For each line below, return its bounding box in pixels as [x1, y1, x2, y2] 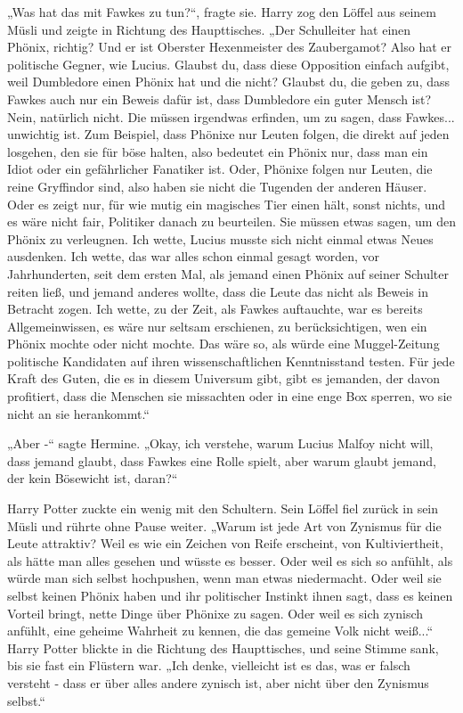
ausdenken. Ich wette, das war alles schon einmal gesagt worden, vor [7, 247, 380, 266]
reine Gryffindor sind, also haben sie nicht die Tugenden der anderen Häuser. [7, 176, 427, 195]
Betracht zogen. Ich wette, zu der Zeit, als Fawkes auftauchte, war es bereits [7, 299, 423, 318]
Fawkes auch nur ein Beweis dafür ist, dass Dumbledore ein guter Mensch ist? [7, 89, 432, 108]
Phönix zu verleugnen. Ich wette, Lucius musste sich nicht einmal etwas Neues [7, 229, 434, 248]
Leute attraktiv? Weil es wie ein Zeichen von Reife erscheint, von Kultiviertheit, [7, 534, 443, 553]
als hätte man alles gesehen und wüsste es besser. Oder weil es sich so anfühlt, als [7, 551, 453, 570]
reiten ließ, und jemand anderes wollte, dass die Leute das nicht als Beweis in [7, 282, 428, 300]
